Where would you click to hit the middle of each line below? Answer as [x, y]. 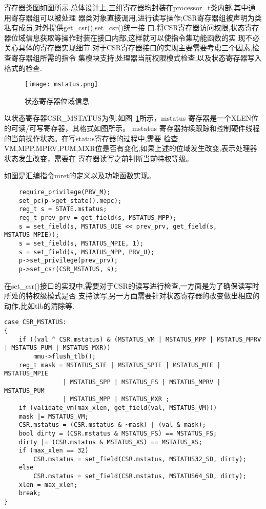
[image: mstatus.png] [62, 84]
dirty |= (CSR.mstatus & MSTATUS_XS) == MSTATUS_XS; [110, 442]
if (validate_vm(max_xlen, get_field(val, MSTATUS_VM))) [118, 408]
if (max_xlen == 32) [54, 451]
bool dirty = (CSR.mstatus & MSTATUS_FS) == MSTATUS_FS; [118, 433]
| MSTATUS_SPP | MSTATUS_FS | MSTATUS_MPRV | [142, 382]
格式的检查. [23, 68]
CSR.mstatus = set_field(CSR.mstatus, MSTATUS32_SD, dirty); [140, 459]
